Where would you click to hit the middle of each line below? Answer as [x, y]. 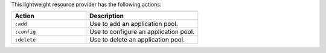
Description [107, 16]
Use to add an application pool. [134, 24]
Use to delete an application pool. [137, 40]
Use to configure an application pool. [142, 32]
